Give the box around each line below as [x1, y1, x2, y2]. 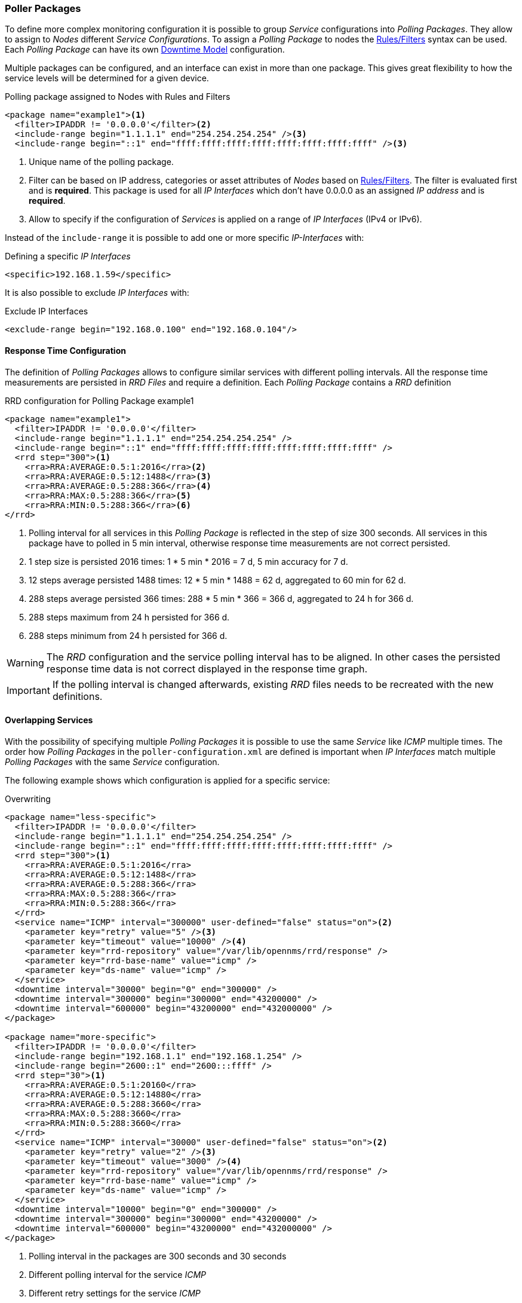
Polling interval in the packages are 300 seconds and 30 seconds [29, 1250, 287, 1261]
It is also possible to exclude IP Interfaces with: [5, 287, 189, 298]
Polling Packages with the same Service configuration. [5, 756, 220, 767]
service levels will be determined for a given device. [5, 73, 209, 84]
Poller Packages [5, 2, 81, 14]
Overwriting [5, 793, 51, 804]
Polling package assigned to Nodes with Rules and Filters [5, 91, 231, 102]
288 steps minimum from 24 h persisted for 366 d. [29, 630, 228, 641]
